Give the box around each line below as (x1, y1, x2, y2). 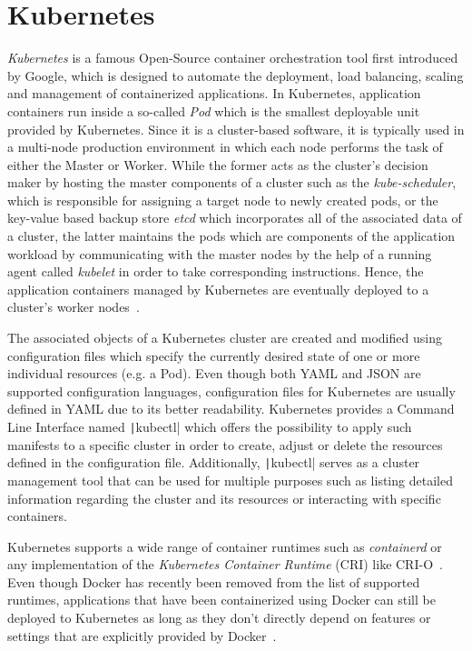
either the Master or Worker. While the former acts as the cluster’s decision (7, 155, 428, 174)
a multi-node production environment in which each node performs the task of (7, 137, 443, 156)
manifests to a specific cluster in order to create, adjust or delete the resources (7, 435, 443, 454)
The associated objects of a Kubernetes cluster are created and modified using (7, 328, 442, 347)
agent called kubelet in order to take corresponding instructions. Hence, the (7, 262, 424, 281)
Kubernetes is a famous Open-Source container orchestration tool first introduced (7, 48, 458, 67)
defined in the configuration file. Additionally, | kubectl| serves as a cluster (7, 453, 420, 472)
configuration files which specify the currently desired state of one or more (7, 346, 420, 365)
